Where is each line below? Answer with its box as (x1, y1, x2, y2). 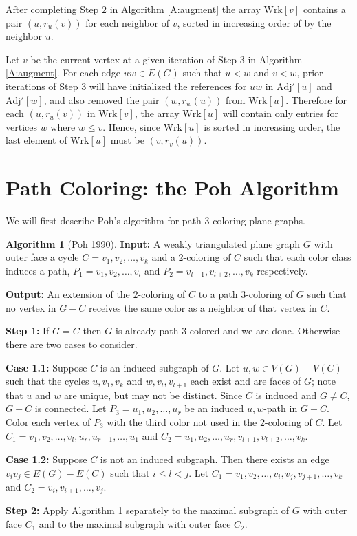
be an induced (184, 401, 244, 416)
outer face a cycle (6, 250, 79, 264)
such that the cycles (6, 374, 89, 388)
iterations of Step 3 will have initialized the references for (6, 78, 247, 93)
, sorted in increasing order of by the (177, 15, 332, 30)
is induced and (255, 387, 317, 402)
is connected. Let (34, 401, 107, 416)
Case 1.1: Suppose (6, 360, 87, 374)
